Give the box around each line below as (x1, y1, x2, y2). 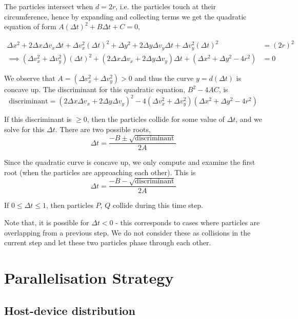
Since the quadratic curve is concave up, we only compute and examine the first (4, 157, 255, 167)
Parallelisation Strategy (4, 267, 174, 288)
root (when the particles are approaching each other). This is (4, 167, 196, 178)
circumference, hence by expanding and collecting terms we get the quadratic (4, 11, 247, 22)
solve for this (4, 123, 45, 134)
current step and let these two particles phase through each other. (4, 237, 211, 248)
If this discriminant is (4, 114, 72, 124)
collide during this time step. (112, 200, 203, 210)
